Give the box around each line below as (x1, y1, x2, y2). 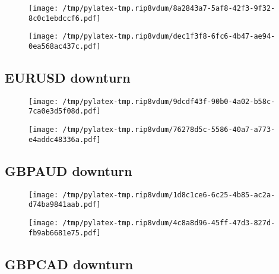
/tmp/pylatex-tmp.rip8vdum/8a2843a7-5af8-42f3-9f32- (62, 4, 275, 12)
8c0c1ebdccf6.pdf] (28, 14, 101, 23)
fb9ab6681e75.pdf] (28, 228, 101, 237)
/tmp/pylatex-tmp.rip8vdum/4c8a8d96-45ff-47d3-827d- (62, 218, 275, 227)
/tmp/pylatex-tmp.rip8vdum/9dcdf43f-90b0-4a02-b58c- (62, 97, 275, 106)
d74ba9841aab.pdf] (28, 200, 101, 209)
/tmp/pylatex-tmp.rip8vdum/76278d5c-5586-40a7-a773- (62, 125, 275, 134)
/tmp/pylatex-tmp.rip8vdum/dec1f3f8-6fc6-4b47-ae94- (62, 32, 275, 41)
